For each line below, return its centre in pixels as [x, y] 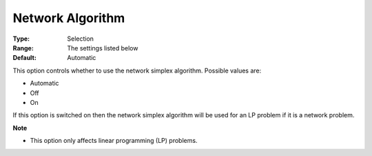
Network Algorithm [69, 18]
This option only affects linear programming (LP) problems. [114, 141]
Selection [81, 39]
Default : [25, 58]
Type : [21, 39]
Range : [23, 48]
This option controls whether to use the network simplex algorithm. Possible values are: [137, 70]
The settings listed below [103, 48]
